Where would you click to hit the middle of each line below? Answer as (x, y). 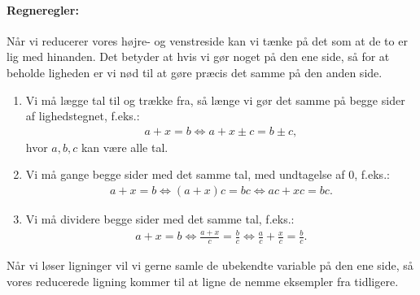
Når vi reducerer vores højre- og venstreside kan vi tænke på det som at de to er (207, 40)
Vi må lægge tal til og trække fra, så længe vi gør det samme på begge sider (215, 100)
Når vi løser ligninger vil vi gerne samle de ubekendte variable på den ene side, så (210, 265)
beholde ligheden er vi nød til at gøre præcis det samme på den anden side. (195, 72)
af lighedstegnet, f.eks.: (83, 116)
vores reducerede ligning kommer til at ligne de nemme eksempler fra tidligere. (203, 281)
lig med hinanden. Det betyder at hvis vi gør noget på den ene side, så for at (198, 56)
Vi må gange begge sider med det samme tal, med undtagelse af (185, 174)
